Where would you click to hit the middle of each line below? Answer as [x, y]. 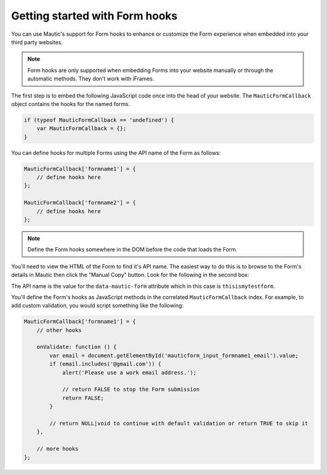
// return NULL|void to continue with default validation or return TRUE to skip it [179, 423]
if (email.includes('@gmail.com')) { [105, 364]
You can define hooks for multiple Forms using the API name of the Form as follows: [116, 153]
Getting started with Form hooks [94, 16]
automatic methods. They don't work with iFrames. [91, 79]
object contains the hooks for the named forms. [71, 104]
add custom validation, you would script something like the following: [97, 305]
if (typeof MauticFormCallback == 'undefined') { [99, 120]
